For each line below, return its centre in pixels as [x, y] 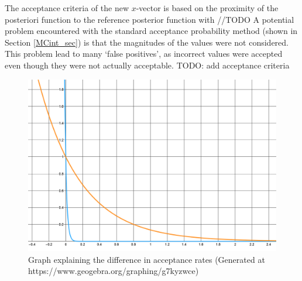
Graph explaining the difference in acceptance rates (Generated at [147, 259]
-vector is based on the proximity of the [207, 8]
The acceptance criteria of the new [67, 8]
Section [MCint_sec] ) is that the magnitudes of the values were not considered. [147, 42]
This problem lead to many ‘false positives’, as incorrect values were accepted [144, 54]
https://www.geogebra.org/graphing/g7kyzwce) [114, 271]
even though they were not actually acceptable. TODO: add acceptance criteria [147, 65]
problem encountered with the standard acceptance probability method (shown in [151, 31]
